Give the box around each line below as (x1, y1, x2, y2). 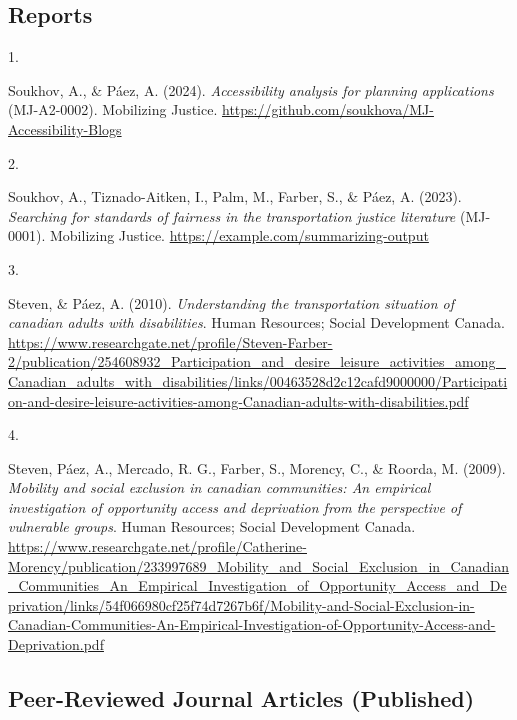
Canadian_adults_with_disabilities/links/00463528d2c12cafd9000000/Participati (8, 370, 508, 391)
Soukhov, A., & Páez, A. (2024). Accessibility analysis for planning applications (8, 79, 494, 100)
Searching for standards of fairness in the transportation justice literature (8, 205, 456, 226)
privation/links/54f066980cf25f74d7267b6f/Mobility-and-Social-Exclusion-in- (8, 594, 475, 615)
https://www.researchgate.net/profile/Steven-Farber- (8, 331, 333, 352)
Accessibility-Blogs (8, 118, 122, 139)
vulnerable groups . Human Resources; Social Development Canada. (8, 516, 416, 537)
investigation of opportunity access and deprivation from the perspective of (8, 496, 462, 517)
